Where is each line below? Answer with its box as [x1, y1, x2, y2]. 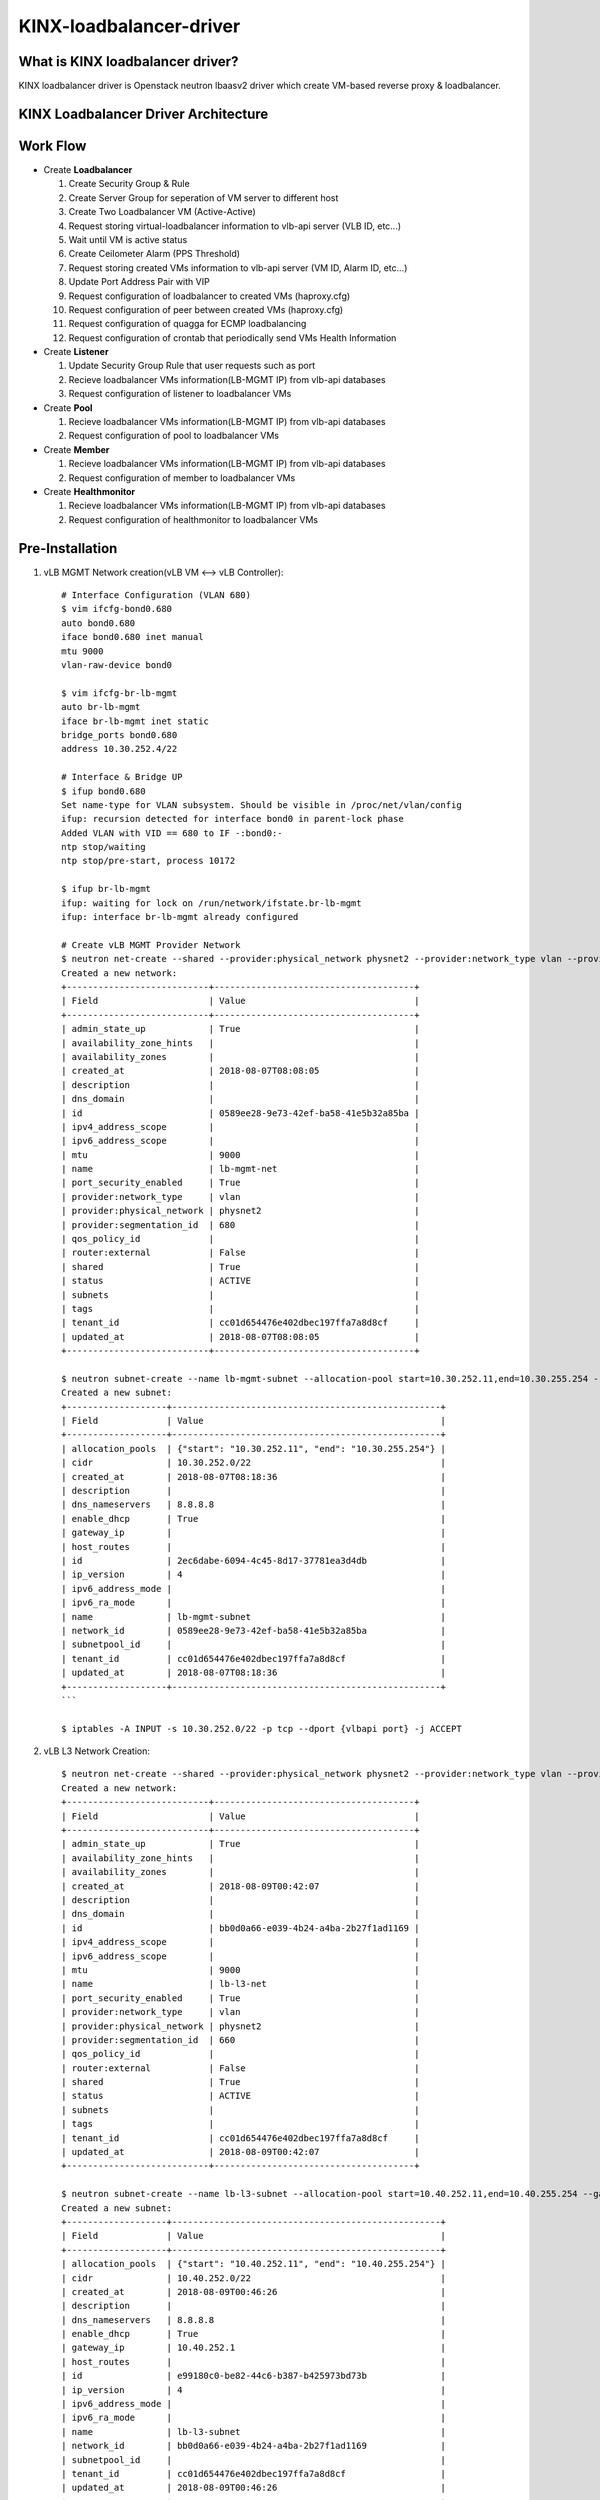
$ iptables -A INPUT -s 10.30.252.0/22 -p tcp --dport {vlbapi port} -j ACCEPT [61, 1723, 462, 1734]
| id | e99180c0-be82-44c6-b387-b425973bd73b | [61, 2370, 447, 2382]
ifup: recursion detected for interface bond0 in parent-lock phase [61, 813, 404, 825]
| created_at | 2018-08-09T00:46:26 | [61, 2286, 447, 2297]
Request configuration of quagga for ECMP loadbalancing [68, 318, 307, 330]
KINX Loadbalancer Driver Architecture [18, 105, 269, 122]
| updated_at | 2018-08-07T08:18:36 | [61, 1667, 447, 1679]
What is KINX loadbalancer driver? [18, 53, 239, 70]
